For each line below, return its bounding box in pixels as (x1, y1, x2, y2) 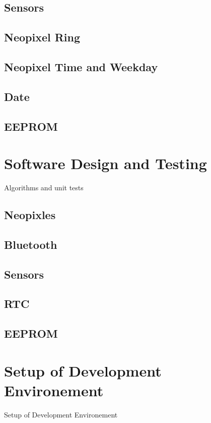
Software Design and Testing (4, 153, 207, 174)
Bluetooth (4, 236, 57, 252)
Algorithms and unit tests (4, 182, 84, 193)
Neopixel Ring (4, 29, 81, 45)
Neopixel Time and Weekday (4, 59, 158, 74)
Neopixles (4, 207, 56, 223)
